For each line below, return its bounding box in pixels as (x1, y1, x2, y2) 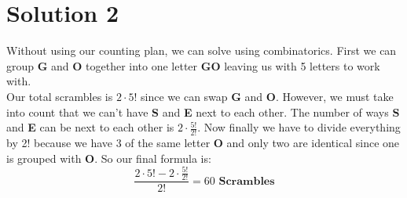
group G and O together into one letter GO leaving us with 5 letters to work (6, 57, 380, 74)
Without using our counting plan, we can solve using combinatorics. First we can (6, 42, 397, 59)
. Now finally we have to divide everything (197, 119, 401, 135)
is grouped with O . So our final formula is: (6, 149, 211, 166)
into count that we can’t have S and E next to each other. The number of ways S (6, 103, 400, 120)
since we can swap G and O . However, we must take (141, 88, 394, 104)
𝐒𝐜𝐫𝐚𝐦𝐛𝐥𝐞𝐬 (218, 175, 275, 187)
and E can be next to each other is (6, 119, 174, 135)
